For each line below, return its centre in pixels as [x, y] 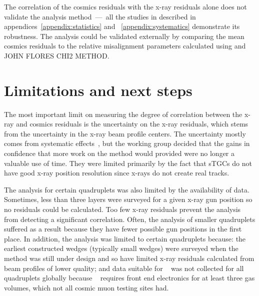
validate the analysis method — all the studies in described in [100, 16]
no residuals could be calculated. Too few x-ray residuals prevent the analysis [122, 209]
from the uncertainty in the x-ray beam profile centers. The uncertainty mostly [125, 133]
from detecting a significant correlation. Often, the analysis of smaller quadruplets [130, 219]
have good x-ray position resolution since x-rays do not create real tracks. [117, 173]
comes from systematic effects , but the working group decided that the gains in [127, 143]
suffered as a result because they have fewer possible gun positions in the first [123, 229]
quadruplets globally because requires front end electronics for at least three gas [129, 278]
